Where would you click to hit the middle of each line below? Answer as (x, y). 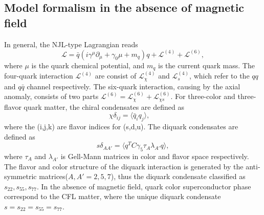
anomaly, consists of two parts (51, 96)
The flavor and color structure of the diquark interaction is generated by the (124, 166)
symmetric (20, 176)
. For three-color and (203, 96)
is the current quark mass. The (206, 65)
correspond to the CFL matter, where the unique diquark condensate (113, 196)
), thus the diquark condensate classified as (178, 176)
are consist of (116, 76)
